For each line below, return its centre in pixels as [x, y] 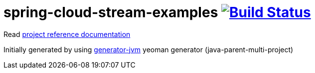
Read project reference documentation [67, 34]
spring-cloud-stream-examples [111, 12]
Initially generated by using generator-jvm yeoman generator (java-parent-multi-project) [149, 49]
